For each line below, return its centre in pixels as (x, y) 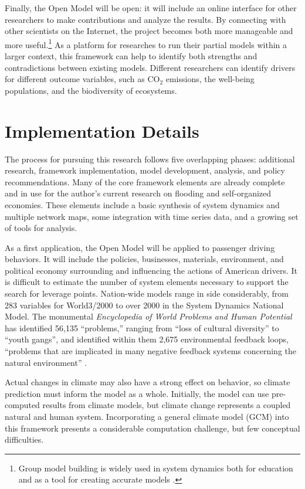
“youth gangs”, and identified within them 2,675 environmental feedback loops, (147, 339)
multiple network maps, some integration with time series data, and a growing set (152, 216)
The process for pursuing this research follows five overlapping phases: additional (150, 159)
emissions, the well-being (210, 79)
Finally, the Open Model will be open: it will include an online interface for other (151, 8)
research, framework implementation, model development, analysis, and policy (145, 170)
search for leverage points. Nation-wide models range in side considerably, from (147, 293)
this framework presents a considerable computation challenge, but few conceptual (152, 428)
